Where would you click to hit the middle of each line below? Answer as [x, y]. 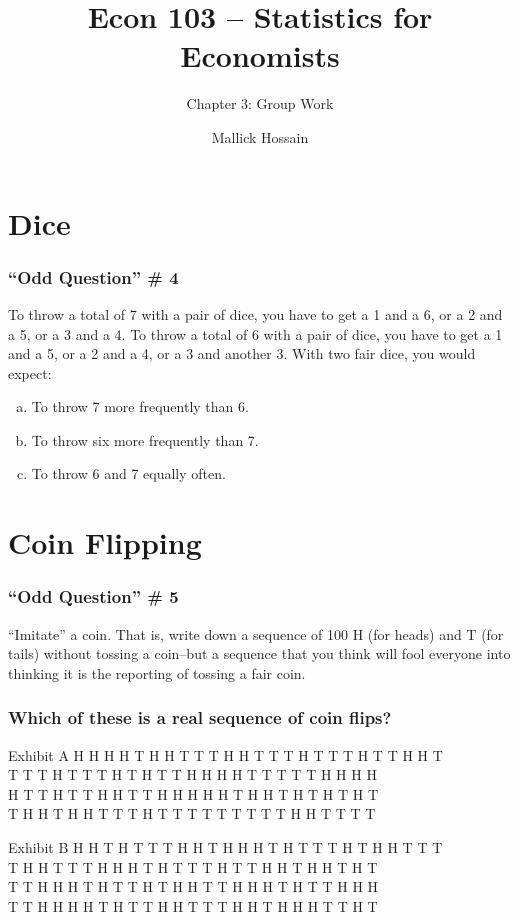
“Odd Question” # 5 [93, 596]
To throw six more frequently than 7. [145, 439]
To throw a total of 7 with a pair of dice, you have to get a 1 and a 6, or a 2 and [255, 313]
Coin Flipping [105, 542]
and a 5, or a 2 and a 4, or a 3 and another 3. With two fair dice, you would [242, 353]
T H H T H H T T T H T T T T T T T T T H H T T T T [192, 813]
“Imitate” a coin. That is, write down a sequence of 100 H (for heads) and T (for [256, 633]
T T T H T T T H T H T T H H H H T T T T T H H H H [192, 774]
